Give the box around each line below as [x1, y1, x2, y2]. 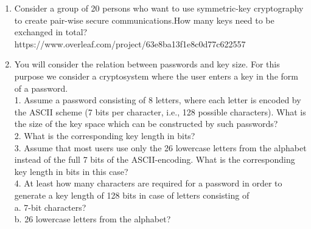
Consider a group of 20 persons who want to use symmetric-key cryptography [14, 2, 304, 14]
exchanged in [14, 26, 63, 38]
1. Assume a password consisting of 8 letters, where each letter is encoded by [14, 94, 301, 106]
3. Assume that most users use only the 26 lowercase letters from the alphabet [14, 141, 307, 154]
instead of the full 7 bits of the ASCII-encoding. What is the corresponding [14, 153, 295, 166]
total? [65, 26, 88, 38]
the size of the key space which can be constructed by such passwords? [14, 117, 278, 130]
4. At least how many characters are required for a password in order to [14, 177, 282, 190]
